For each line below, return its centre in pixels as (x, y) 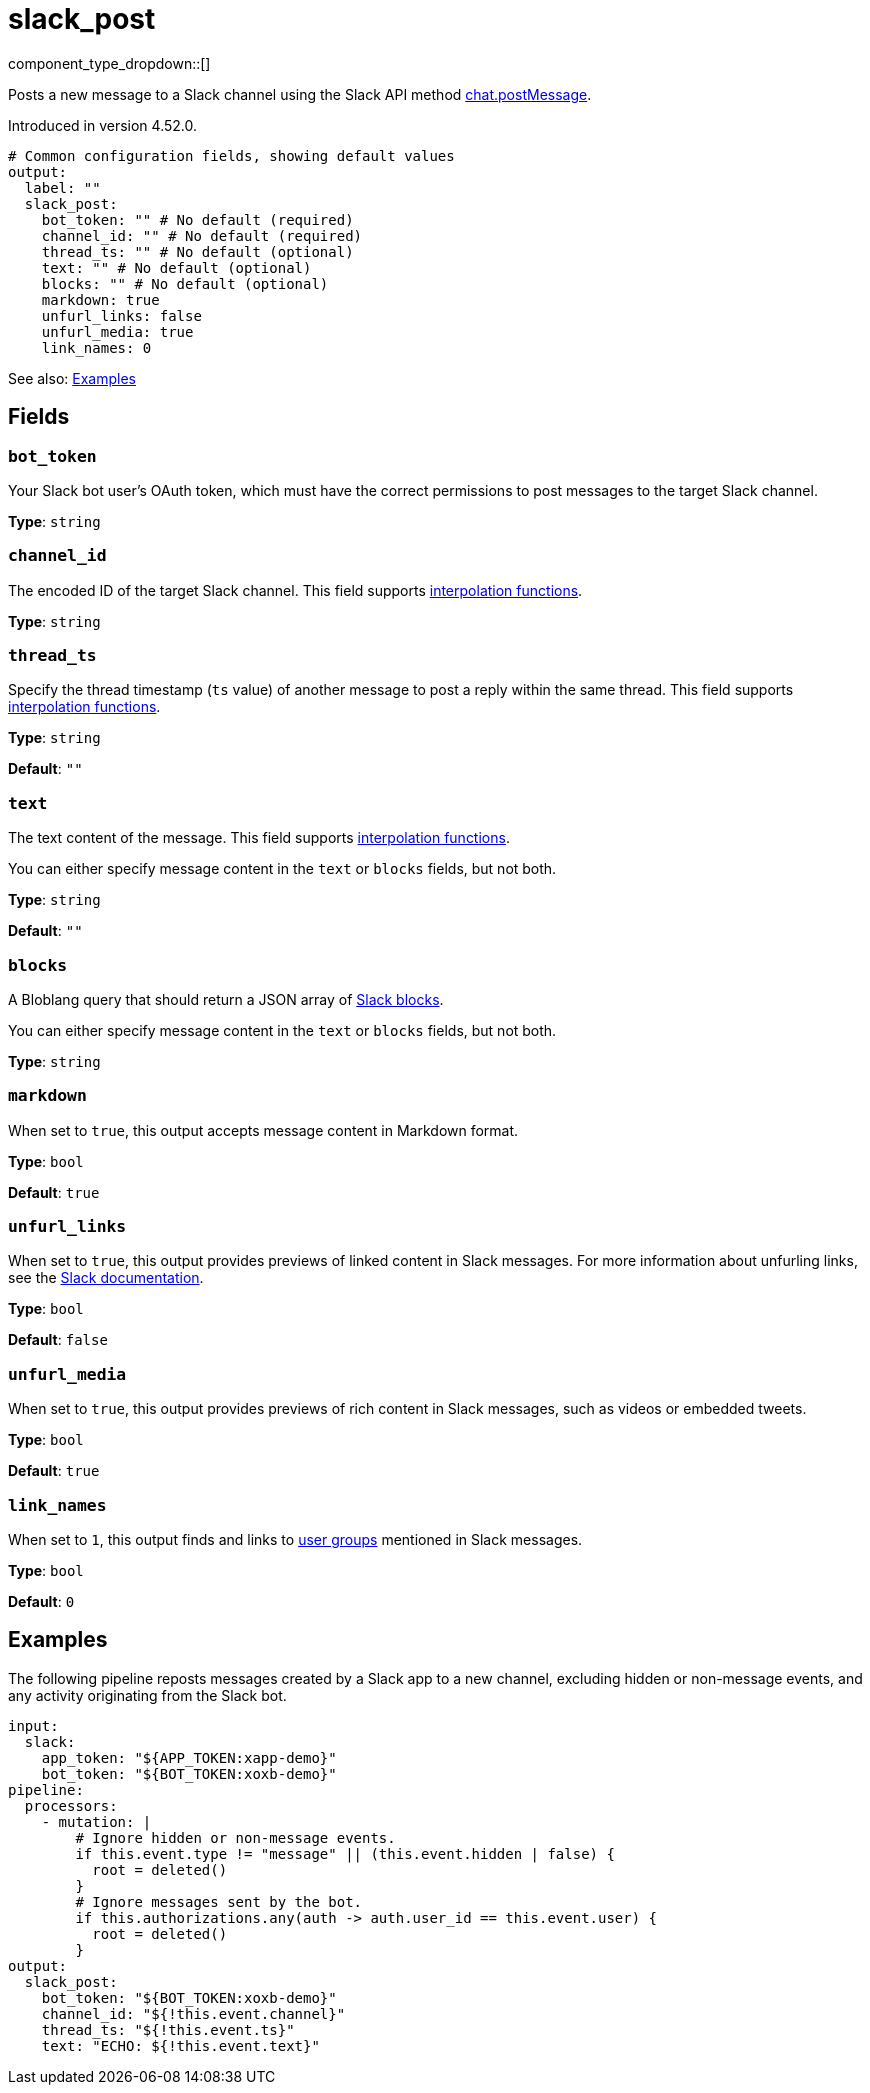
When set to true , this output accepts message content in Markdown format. (263, 1130)
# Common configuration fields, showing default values (231, 155)
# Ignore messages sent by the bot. (219, 1901)
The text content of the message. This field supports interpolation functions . (259, 838)
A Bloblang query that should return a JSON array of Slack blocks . (226, 999)
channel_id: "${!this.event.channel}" (193, 2013)
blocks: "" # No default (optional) (185, 283)
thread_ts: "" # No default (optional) (197, 251)
